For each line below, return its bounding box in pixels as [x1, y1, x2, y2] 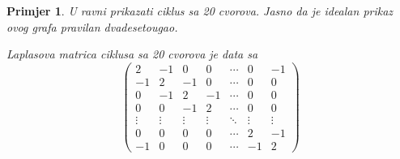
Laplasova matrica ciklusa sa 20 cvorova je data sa [6, 45, 258, 62]
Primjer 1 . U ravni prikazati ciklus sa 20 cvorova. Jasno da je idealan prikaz [6, 2, 394, 19]
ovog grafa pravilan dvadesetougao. [6, 18, 178, 35]
